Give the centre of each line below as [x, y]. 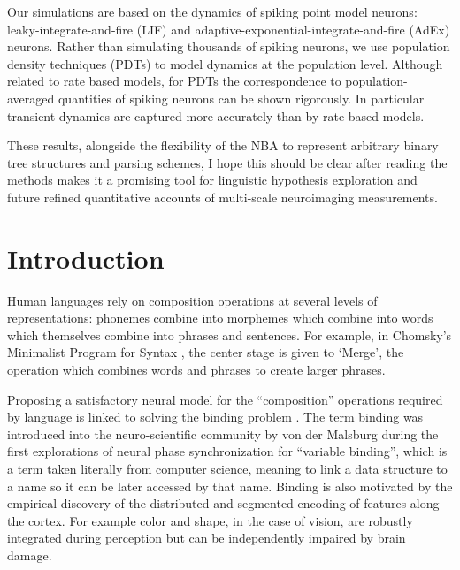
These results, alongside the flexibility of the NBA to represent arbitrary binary [223, 145]
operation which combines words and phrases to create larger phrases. [196, 370]
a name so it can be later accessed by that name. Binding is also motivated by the [230, 486]
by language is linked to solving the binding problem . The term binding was [215, 417]
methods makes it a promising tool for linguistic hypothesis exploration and [212, 180]
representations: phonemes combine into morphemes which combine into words [220, 318]
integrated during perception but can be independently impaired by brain [207, 538]
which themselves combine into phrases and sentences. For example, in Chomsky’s [230, 334]
